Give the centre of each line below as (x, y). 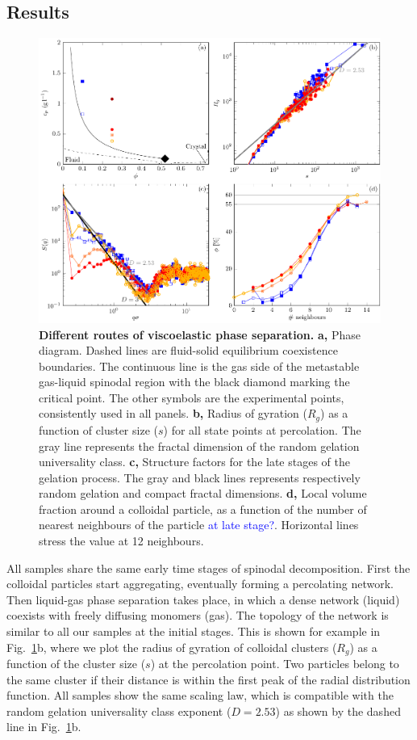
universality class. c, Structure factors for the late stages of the (194, 462)
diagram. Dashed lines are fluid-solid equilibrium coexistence (188, 350)
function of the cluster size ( (76, 664)
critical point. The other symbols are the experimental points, (192, 397)
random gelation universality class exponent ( (119, 711)
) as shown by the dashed (338, 711)
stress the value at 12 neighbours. (121, 541)
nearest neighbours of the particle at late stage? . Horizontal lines (199, 525)
